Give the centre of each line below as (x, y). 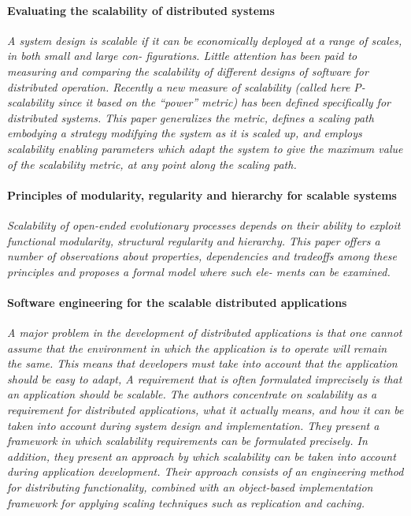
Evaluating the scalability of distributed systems (141, 10)
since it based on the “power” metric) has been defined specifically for (224, 102)
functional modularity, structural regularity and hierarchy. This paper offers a (194, 240)
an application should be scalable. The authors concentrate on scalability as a (192, 394)
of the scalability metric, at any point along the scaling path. (152, 164)
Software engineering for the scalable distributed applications (177, 302)
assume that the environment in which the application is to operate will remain (197, 348)
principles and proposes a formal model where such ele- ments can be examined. (199, 271)
